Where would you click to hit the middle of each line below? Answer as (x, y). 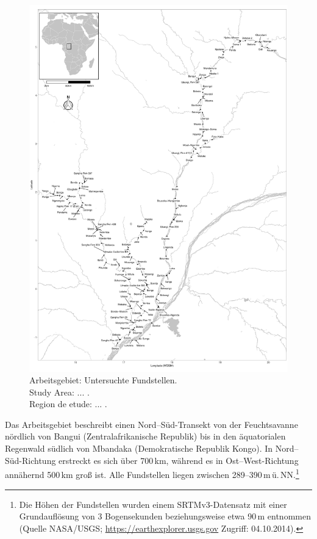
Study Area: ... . (59, 392)
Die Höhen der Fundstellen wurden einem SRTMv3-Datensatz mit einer (153, 504)
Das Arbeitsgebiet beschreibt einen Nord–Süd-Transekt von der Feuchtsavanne (151, 424)
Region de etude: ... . (68, 404)
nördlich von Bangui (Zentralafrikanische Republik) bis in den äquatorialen (145, 436)
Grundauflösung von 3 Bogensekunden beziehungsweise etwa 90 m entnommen (165, 516)
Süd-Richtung (30, 460)
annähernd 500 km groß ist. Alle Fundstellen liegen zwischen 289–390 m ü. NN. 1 (152, 473)
